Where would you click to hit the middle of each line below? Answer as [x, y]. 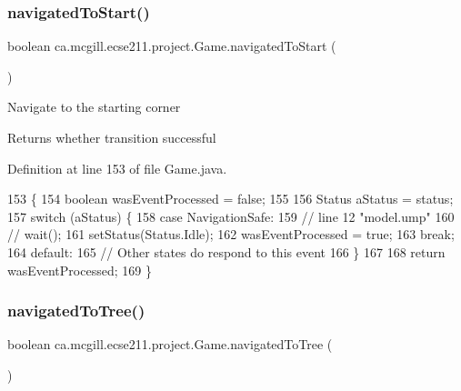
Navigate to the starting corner [94, 107]
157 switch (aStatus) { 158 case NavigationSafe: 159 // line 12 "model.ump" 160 [231, 216]
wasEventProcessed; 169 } [80, 270]
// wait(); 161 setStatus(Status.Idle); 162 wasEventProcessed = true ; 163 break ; [231, 234]
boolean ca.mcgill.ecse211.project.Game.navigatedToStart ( [172, 46]
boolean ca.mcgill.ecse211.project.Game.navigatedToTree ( [170, 344]
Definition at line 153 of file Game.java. [117, 168]
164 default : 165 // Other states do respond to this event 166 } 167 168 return [226, 251]
